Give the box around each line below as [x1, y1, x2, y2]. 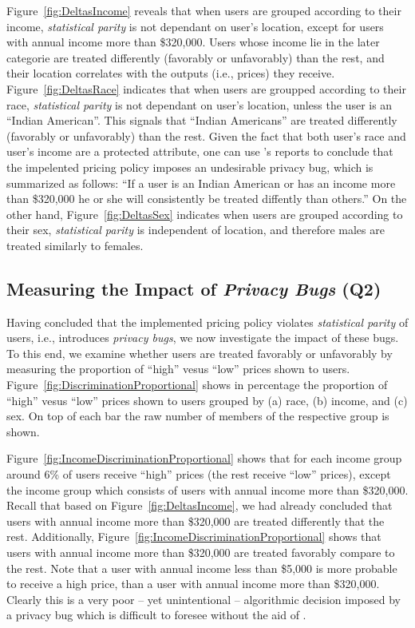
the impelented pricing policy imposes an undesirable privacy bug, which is [6, 158, 373, 175]
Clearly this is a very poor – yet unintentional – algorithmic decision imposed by [6, 590, 401, 607]
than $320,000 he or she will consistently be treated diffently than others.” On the [6, 190, 407, 207]
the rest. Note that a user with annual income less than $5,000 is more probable [6, 559, 397, 576]
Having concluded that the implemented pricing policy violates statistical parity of [6, 313, 409, 330]
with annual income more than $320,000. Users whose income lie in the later [6, 34, 380, 50]
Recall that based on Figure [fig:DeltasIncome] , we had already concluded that [6, 497, 393, 514]
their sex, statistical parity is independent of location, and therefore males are [6, 221, 385, 238]
